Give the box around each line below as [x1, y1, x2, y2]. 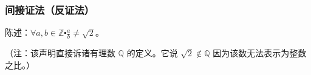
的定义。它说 [126, 47, 178, 59]
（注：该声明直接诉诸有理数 [5, 47, 115, 59]
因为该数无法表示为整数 [213, 47, 307, 59]
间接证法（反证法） [5, 2, 95, 17]
